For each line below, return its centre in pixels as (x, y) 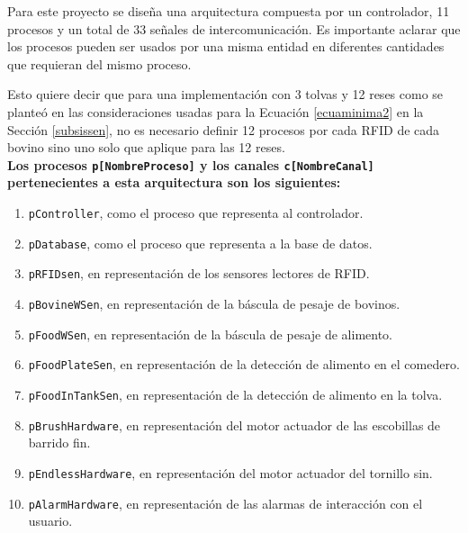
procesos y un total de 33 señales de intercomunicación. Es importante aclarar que (234, 28)
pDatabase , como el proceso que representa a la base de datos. (200, 243)
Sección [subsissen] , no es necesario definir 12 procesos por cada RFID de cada (224, 129)
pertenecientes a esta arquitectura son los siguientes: (174, 182)
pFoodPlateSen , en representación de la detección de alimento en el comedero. (244, 364)
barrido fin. (59, 443)
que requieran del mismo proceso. (99, 63)
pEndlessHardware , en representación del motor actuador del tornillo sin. (230, 472)
